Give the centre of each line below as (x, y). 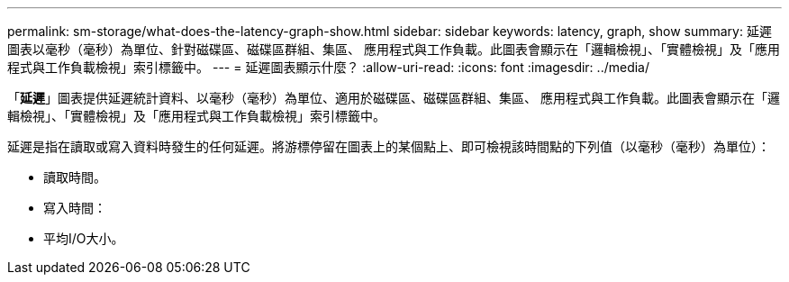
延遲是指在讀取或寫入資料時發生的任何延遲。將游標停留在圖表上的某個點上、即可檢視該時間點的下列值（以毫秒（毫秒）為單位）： (389, 146)
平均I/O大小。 (84, 238)
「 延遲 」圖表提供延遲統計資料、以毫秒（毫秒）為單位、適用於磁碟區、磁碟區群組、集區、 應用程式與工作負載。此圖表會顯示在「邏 (394, 98)
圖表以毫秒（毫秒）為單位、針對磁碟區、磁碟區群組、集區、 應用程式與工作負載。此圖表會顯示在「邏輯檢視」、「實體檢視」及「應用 (394, 49)
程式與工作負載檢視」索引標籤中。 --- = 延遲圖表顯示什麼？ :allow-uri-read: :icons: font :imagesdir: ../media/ (329, 67)
